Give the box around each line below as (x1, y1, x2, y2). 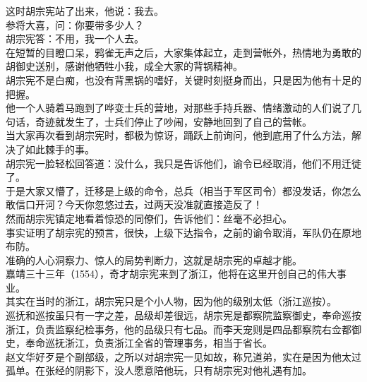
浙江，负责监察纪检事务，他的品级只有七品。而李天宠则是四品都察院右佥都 (6, 321, 351, 336)
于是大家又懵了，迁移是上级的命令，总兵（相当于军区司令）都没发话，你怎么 (6, 183, 361, 198)
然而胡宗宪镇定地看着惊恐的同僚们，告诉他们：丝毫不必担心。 (6, 210, 292, 225)
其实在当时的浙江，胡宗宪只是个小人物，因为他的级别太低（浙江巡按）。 (6, 294, 337, 309)
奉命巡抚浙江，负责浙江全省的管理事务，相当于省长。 (25, 335, 272, 350)
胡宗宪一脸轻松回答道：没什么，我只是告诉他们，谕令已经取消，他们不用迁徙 (6, 155, 361, 170)
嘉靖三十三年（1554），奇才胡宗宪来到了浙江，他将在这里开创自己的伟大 (6, 266, 337, 281)
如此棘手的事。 (25, 141, 95, 156)
